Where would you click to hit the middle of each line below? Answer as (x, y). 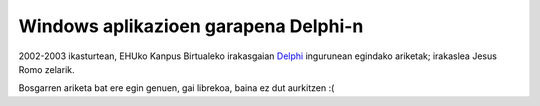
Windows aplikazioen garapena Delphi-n (191, 26)
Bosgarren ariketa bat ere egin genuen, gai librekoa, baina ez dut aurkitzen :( (176, 88)
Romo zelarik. (46, 69)
